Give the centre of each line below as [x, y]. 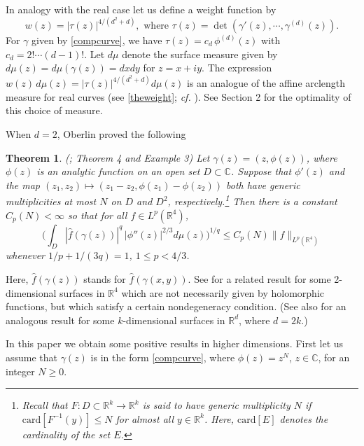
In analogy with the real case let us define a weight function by [141, 9]
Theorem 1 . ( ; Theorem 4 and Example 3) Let [108, 157]
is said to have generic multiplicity [216, 405]
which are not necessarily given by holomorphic [223, 292]
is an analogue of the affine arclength [266, 83]
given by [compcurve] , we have [97, 40]
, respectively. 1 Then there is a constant [252, 200]
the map [23, 184]
